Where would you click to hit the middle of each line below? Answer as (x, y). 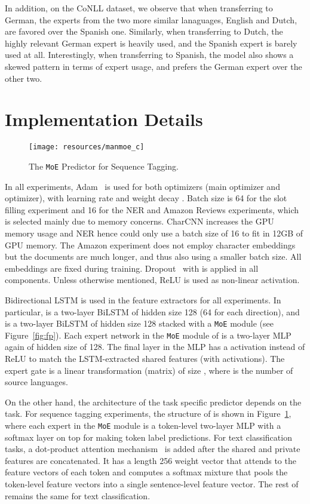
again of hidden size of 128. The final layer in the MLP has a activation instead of (155, 347)
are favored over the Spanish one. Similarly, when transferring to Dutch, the (144, 31)
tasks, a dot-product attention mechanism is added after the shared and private (153, 449)
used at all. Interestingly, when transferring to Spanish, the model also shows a (149, 55)
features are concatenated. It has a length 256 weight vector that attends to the (151, 460)
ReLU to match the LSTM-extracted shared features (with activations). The (145, 359)
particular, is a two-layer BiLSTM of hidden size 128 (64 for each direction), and (152, 311)
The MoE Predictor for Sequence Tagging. (104, 166)
